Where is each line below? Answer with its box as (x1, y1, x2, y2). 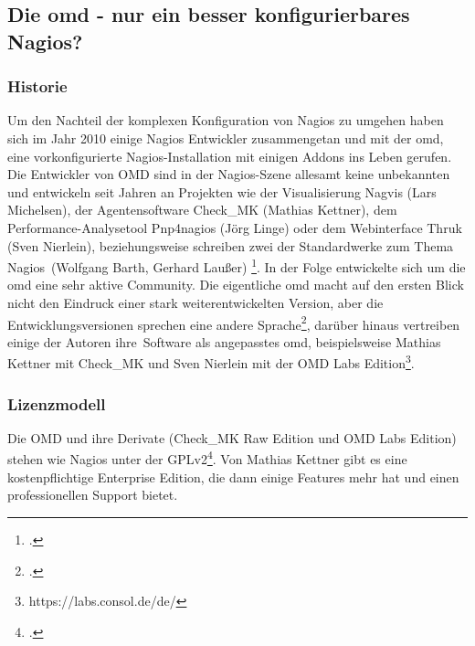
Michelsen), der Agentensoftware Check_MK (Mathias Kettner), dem (7, 200, 397, 219)
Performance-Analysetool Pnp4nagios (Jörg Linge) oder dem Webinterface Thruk (7, 217, 462, 237)
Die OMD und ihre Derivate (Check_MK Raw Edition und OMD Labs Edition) (7, 428, 457, 447)
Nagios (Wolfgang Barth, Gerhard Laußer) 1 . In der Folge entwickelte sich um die (7, 255, 466, 276)
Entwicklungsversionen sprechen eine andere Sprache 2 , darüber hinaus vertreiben (7, 312, 460, 334)
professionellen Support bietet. (7, 485, 178, 504)
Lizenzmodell (7, 392, 106, 415)
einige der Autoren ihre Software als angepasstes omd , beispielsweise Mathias (7, 332, 441, 351)
